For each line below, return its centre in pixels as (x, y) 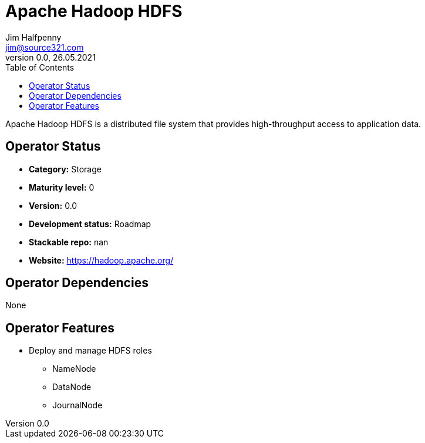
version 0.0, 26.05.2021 (50, 57)
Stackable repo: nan (69, 242)
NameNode (74, 369)
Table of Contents (40, 67)
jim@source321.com (45, 47)
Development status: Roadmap (90, 224)
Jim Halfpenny (33, 37)
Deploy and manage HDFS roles (90, 351)
